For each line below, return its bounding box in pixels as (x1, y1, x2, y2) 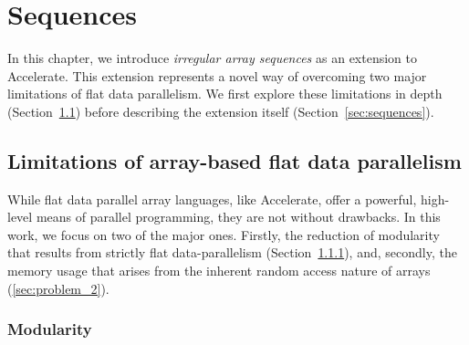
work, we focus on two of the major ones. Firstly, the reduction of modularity (7, 225, 440, 244)
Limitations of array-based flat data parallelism (7, 146, 462, 174)
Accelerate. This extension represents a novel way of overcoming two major (7, 66, 427, 85)
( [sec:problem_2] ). (7, 278, 109, 298)
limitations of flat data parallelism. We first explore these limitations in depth (7, 84, 443, 103)
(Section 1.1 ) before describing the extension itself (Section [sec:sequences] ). (7, 101, 434, 120)
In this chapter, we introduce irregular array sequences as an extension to (7, 48, 417, 68)
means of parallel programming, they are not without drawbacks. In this (36, 207, 441, 226)
